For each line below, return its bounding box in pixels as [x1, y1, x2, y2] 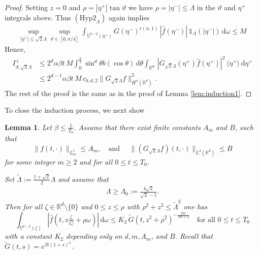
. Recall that [175, 231, 213, 241]
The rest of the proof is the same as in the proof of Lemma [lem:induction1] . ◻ [5, 87, 252, 98]
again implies [108, 12, 150, 22]
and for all [79, 156, 113, 167]
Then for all [5, 201, 43, 211]
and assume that [58, 173, 109, 184]
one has [183, 201, 207, 211]
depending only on [66, 231, 122, 241]
